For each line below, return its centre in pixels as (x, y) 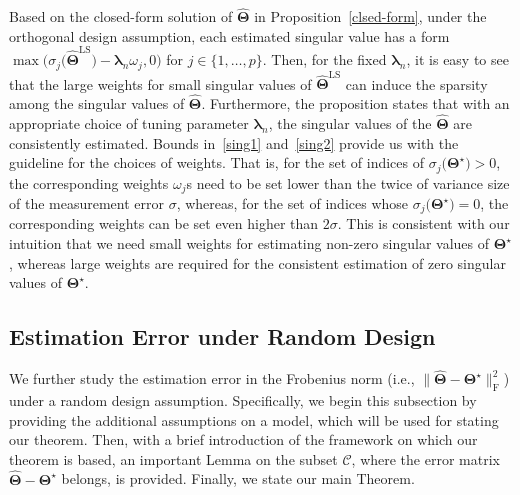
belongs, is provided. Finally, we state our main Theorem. (238, 478)
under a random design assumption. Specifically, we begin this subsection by (243, 400)
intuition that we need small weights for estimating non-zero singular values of (249, 243)
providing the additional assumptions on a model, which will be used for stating (254, 419)
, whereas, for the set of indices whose (292, 203)
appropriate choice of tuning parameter (129, 122)
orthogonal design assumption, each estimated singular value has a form (229, 35)
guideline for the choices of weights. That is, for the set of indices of (216, 162)
